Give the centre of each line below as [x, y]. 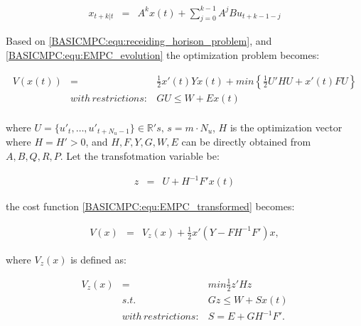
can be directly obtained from [246, 142]
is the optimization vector [286, 127]
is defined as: [98, 259]
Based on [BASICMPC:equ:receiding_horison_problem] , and [139, 41]
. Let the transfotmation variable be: [140, 156]
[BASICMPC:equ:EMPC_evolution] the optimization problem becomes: [163, 54]
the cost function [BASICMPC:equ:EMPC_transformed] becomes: [150, 206]
